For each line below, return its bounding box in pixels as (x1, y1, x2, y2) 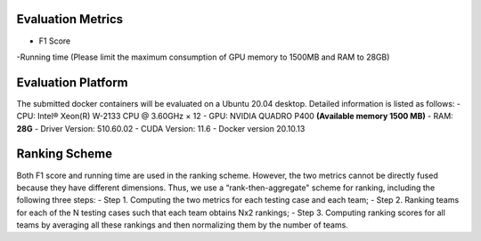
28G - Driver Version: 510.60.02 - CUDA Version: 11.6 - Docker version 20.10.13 (16, 123, 306, 133)
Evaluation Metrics (16, 12, 124, 27)
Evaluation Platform (16, 75, 128, 90)
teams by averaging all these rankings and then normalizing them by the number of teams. (16, 220, 349, 230)
